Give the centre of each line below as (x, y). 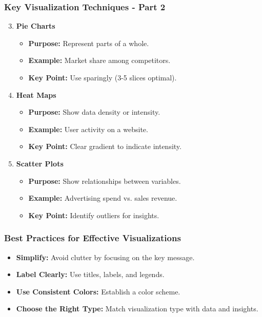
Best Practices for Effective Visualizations (93, 238)
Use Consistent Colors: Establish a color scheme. (98, 291)
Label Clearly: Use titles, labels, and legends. (90, 274)
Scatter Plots (40, 163)
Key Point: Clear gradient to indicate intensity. (105, 146)
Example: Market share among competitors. (99, 60)
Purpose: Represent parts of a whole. (89, 43)
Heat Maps (36, 94)
